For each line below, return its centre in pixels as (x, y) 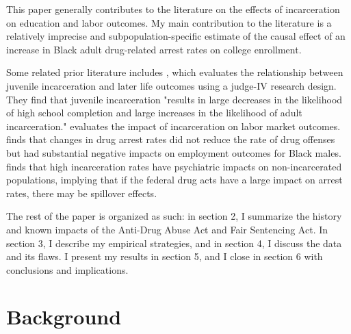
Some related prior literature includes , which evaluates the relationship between (175, 72)
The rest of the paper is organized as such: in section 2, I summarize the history (174, 216)
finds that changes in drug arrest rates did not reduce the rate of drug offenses (171, 139)
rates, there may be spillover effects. (82, 193)
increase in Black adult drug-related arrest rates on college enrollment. (154, 49)
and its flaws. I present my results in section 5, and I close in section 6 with (165, 256)
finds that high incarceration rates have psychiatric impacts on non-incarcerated (174, 166)
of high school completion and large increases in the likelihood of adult (154, 113)
